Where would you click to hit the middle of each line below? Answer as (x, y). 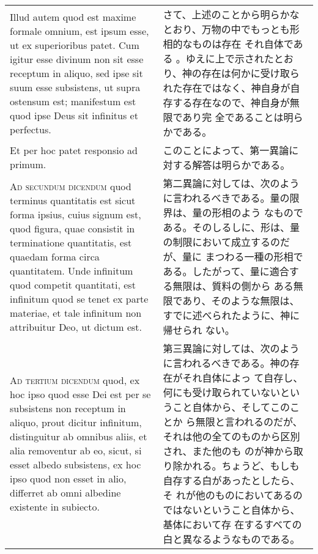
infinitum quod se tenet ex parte (79, 298)
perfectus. (31, 129)
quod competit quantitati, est (73, 284)
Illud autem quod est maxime (73, 17)
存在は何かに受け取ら (250, 73)
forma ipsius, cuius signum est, (76, 214)
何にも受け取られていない (221, 392)
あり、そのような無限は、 (241, 301)
